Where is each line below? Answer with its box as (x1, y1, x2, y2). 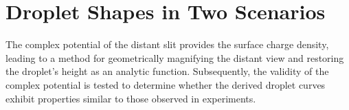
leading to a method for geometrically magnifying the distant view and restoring (5, 50, 344, 65)
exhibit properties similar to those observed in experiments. (5, 91, 256, 105)
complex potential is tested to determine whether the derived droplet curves (5, 77, 326, 91)
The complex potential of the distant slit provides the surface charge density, (5, 37, 329, 52)
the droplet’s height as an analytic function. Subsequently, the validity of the (5, 64, 329, 78)
